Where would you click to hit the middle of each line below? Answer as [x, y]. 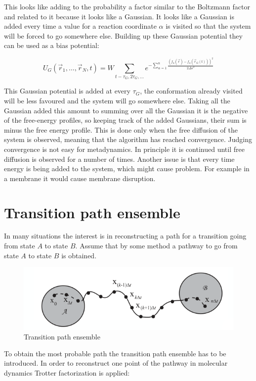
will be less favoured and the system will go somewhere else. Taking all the [117, 101]
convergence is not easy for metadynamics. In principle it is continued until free [124, 149]
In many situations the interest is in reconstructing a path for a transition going [125, 236]
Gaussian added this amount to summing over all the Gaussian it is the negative [126, 110]
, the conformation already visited [191, 91]
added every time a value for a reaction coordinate [80, 26]
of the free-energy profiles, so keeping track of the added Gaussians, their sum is [125, 120]
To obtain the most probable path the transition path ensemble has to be [115, 353]
